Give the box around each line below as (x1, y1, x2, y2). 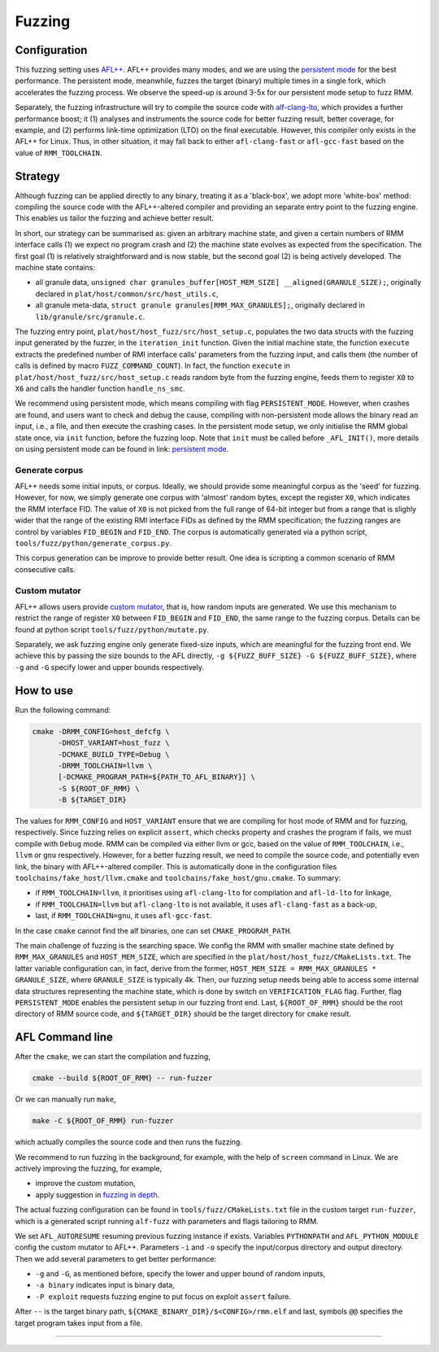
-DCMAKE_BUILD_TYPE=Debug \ (58, 750, 170, 759)
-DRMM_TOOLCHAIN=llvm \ (58, 761, 153, 770)
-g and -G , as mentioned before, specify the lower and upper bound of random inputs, (35, 1269, 326, 1279)
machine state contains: (15, 263, 95, 273)
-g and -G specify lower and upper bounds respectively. (15, 662, 205, 672)
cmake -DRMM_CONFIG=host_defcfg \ (32, 727, 170, 736)
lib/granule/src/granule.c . (35, 312, 146, 322)
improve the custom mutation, (35, 1179, 136, 1188)
